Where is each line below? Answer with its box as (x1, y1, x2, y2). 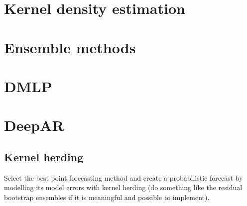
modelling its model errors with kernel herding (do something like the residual (4, 182, 243, 193)
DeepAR (4, 115, 64, 135)
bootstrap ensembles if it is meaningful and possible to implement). (4, 192, 210, 202)
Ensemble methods (4, 37, 136, 57)
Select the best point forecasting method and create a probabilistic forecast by (4, 172, 243, 183)
